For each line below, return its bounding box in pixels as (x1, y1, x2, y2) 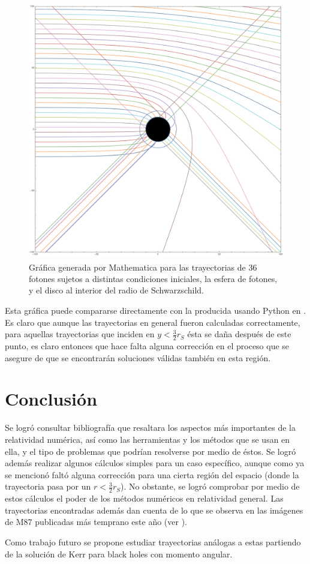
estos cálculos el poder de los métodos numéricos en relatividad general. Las (5, 492, 284, 505)
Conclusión (5, 386, 98, 411)
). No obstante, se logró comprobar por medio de (121, 480, 300, 493)
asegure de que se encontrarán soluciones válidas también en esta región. (5, 351, 271, 364)
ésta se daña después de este (187, 328, 291, 340)
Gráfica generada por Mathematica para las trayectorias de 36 (29, 260, 257, 273)
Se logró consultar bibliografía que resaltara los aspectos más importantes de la (5, 421, 296, 434)
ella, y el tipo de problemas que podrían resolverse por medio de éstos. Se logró (5, 445, 296, 457)
